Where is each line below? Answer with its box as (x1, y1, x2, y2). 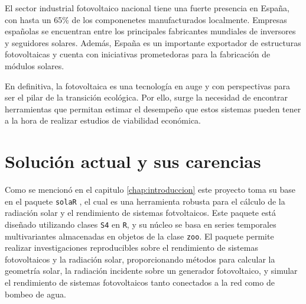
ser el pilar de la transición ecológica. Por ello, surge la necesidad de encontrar (5, 91, 288, 104)
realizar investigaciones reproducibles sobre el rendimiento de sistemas (5, 241, 258, 254)
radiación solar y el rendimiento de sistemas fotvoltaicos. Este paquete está (5, 206, 276, 219)
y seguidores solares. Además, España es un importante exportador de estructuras (5, 36, 301, 48)
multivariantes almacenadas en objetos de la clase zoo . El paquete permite (5, 229, 274, 242)
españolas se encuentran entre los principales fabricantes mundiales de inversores (5, 25, 296, 37)
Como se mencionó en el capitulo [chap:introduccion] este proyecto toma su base (5, 183, 295, 196)
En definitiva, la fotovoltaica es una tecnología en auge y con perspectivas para (5, 79, 291, 92)
